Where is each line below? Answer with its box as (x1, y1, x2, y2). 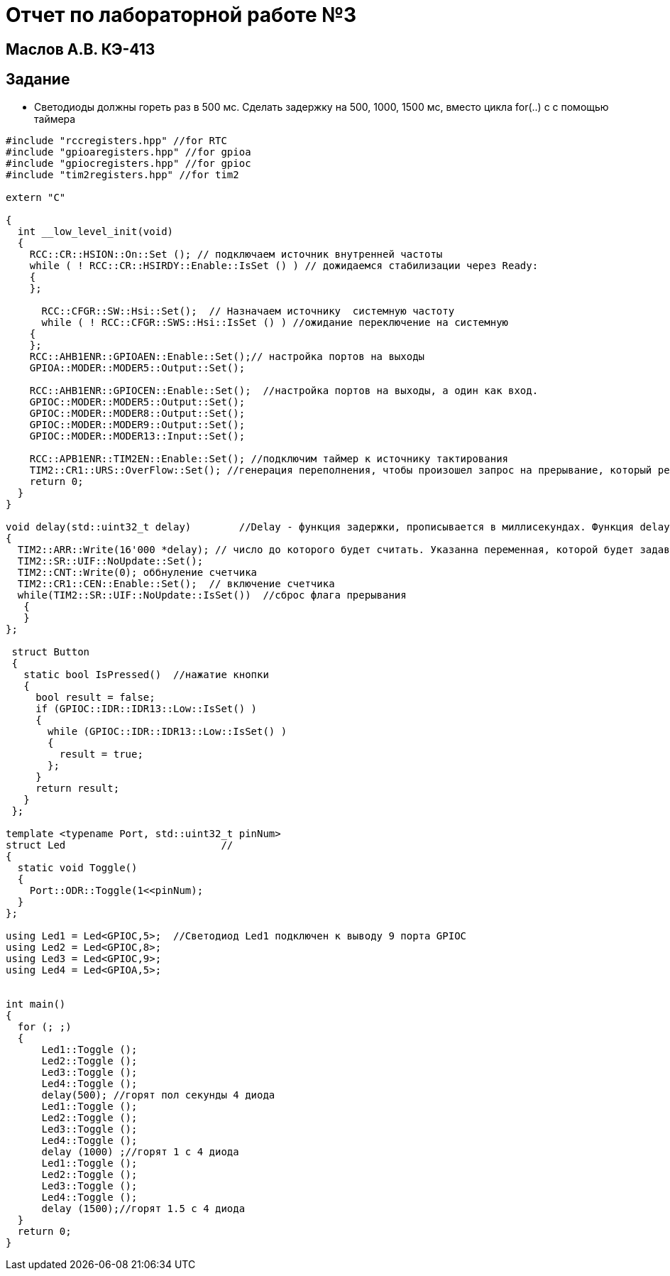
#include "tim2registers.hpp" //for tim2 (6, 168, 239, 180)
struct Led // (6, 839, 234, 851)
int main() (6, 998, 66, 1010)
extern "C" (6, 191, 66, 203)
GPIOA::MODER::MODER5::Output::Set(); (29, 361, 246, 373)
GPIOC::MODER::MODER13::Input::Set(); (29, 430, 246, 442)
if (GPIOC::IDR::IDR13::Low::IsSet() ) (35, 702, 258, 714)
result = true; (59, 748, 143, 760)
